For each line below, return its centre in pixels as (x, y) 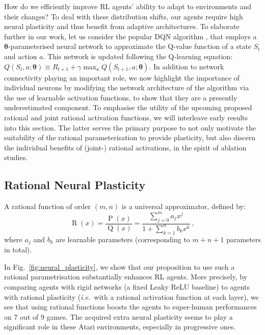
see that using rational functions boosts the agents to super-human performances (130, 307)
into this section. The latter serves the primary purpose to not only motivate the (130, 127)
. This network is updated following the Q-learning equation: (138, 56)
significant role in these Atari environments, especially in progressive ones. (120, 327)
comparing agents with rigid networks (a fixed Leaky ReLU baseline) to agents (127, 286)
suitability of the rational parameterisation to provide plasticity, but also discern (130, 137)
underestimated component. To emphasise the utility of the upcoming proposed (128, 107)
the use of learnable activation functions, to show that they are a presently (121, 97)
